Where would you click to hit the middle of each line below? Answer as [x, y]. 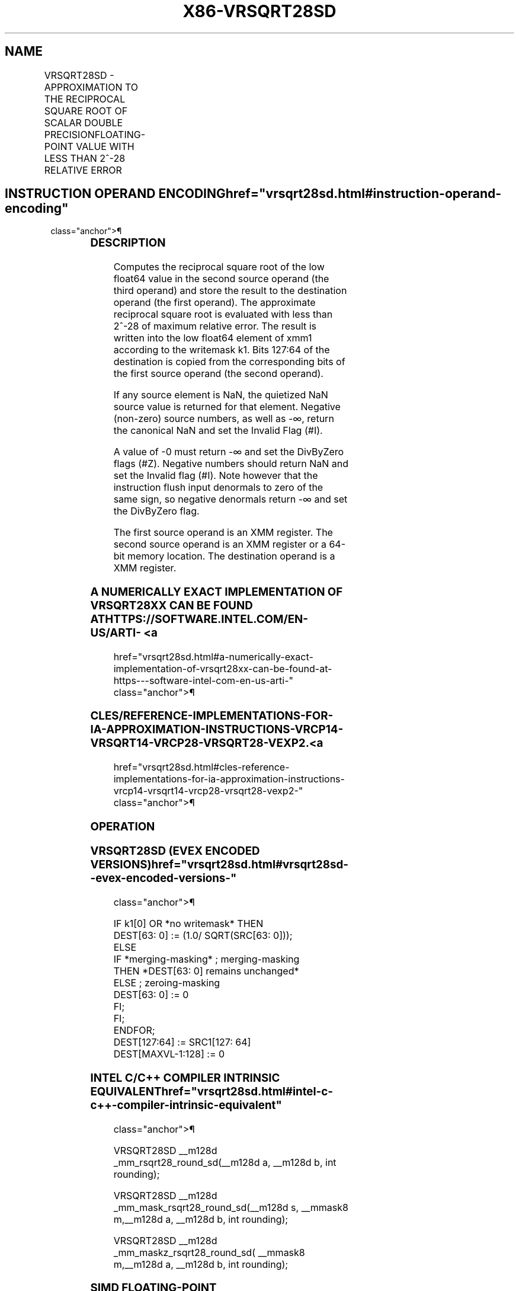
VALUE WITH [105, 146]
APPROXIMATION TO [91, 87]
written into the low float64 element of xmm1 [213, 338]
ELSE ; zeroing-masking [167, 983]
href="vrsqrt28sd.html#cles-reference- [201, 767]
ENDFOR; [134, 1030]
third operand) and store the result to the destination [230, 291]
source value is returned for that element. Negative [227, 407]
